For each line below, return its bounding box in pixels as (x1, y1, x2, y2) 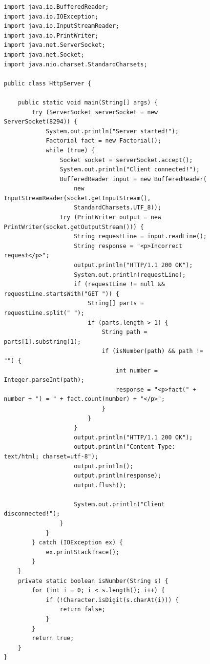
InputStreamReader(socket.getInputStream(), (4, 194, 151, 202)
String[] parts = (87, 300, 144, 307)
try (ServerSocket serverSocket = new (32, 108, 158, 116)
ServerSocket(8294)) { (4, 118, 78, 125)
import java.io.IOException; (4, 13, 99, 20)
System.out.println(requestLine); (74, 271, 186, 278)
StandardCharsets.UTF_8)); (74, 204, 162, 211)
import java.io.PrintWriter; (4, 32, 99, 39)
